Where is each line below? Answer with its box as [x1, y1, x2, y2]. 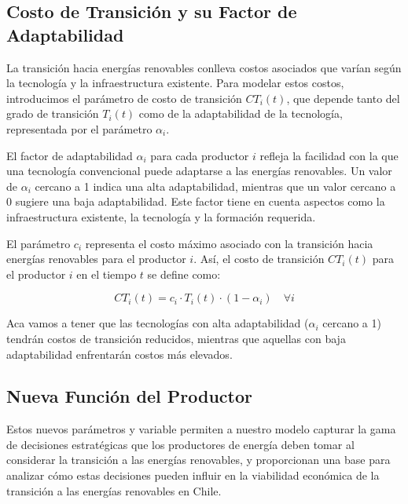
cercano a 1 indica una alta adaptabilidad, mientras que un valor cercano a [35, 177, 396, 194]
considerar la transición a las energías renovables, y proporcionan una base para [6, 451, 391, 468]
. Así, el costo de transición [193, 250, 325, 267]
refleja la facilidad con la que [259, 147, 399, 163]
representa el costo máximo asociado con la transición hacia [85, 235, 373, 251]
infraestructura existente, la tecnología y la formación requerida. [6, 208, 316, 225]
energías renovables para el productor [6, 250, 186, 267]
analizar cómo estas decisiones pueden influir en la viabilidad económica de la [6, 467, 380, 484]
